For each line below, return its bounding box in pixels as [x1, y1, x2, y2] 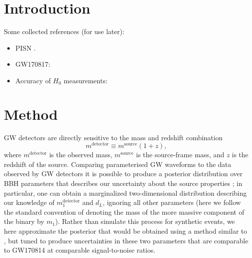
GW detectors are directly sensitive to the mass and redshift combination [4, 132, 223, 142]
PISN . [15, 42, 36, 53]
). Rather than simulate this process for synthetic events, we [55, 216, 235, 226]
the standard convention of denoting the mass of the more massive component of [4, 206, 244, 217]
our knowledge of [4, 197, 54, 207]
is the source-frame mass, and [136, 149, 224, 160]
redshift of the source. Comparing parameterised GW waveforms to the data [4, 159, 232, 169]
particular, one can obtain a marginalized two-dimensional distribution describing [4, 187, 247, 198]
